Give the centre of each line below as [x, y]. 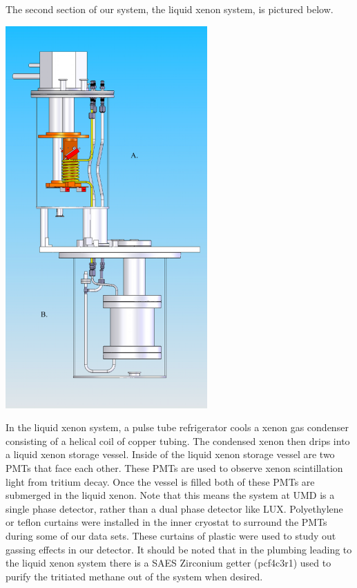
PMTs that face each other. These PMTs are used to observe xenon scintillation [174, 467]
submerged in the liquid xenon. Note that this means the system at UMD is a [170, 495]
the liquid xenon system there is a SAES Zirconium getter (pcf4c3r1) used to [168, 563]
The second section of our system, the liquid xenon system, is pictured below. [170, 9]
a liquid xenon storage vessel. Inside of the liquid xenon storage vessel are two [170, 454]
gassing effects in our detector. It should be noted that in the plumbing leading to [179, 549]
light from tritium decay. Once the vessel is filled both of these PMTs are [160, 481]
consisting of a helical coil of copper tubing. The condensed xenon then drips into [178, 440]
